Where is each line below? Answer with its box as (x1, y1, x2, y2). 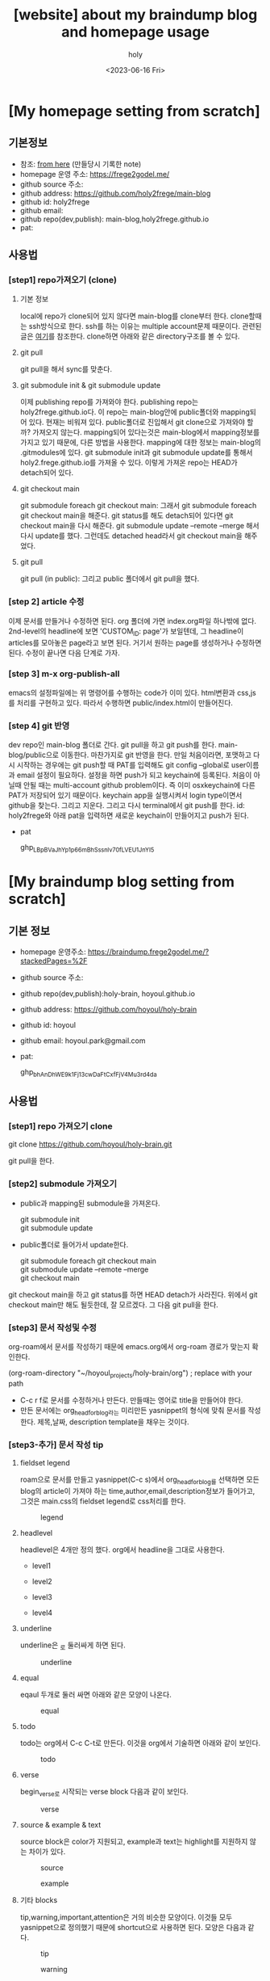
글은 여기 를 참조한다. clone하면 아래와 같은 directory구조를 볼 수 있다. (19, 331, 240, 341)
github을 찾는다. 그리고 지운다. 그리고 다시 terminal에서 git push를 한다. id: (8, 801, 246, 810)
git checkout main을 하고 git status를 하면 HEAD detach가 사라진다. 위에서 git (8, 1289, 258, 1299)
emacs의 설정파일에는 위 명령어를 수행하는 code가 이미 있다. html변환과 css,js (8, 688, 256, 697)
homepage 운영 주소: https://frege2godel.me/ (19, 169, 170, 179)
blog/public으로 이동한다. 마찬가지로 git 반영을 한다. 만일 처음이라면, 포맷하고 (8, 750, 252, 760)
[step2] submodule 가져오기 (8, 1178, 117, 1189)
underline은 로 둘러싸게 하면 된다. (19, 1640, 127, 1651)
